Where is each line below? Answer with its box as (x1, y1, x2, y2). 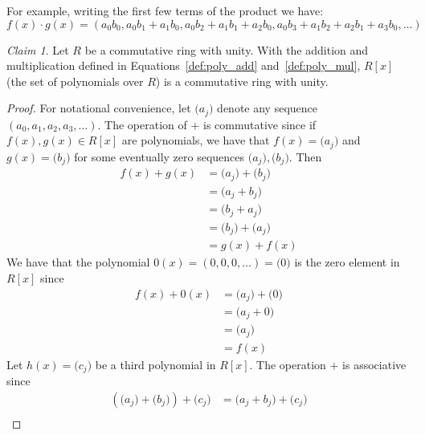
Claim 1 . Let (6, 41, 69, 58)
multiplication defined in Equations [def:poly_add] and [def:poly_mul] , (6, 57, 361, 74)
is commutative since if (203, 116, 317, 132)
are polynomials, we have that (121, 132, 270, 148)
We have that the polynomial (6, 254, 150, 270)
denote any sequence (217, 100, 317, 116)
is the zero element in (294, 254, 400, 270)
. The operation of (97, 116, 187, 132)
